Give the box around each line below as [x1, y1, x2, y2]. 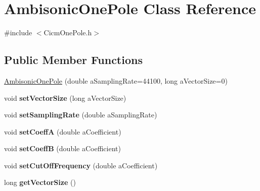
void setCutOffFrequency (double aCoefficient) [4, 160, 158, 170]
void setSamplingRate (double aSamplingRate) [4, 109, 157, 120]
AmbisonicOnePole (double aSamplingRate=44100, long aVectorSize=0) [4, 75, 228, 86]
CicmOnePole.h [44, 27, 92, 38]
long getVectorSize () [4, 177, 76, 187]
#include [4, 27, 32, 38]
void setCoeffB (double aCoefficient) [4, 143, 121, 154]
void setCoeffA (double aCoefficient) [4, 126, 121, 137]
